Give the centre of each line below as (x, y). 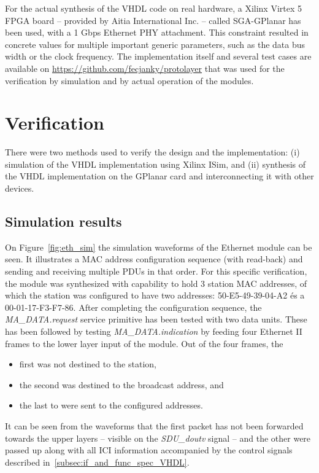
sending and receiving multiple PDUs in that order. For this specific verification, (156, 271)
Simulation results (63, 221)
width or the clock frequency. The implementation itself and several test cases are (158, 56)
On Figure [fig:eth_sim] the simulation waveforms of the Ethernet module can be (159, 247)
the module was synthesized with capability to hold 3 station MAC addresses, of (156, 283)
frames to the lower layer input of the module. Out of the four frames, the (144, 343)
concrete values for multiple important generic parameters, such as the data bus (155, 44)
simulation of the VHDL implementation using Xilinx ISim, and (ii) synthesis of (156, 164)
